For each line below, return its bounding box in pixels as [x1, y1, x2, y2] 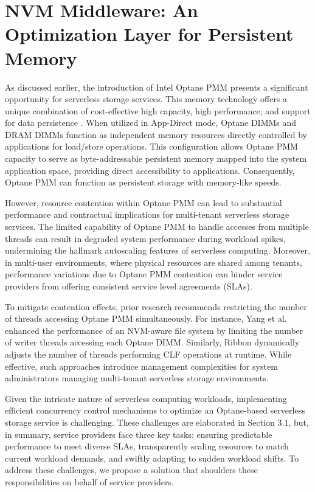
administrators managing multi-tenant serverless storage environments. [5, 372, 269, 384]
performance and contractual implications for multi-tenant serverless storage [5, 208, 289, 221]
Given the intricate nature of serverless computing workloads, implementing [5, 392, 287, 404]
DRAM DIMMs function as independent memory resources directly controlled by [5, 128, 307, 140]
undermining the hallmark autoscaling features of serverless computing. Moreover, [5, 244, 310, 257]
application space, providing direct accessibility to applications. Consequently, [5, 164, 295, 176]
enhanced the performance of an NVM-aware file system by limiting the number [5, 324, 303, 336]
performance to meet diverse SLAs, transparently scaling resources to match [5, 440, 289, 452]
